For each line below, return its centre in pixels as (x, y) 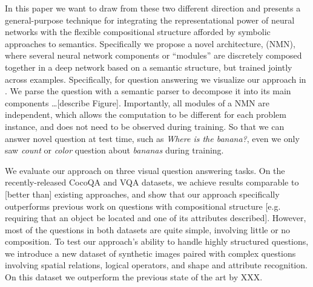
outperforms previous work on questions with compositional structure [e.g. (143, 206)
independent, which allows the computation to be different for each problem (146, 114)
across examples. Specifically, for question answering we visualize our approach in (156, 79)
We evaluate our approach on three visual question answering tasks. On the (145, 170)
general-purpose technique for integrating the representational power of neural (150, 20)
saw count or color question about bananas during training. (114, 150)
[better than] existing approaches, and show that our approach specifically (142, 194)
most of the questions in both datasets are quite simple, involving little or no (148, 229)
